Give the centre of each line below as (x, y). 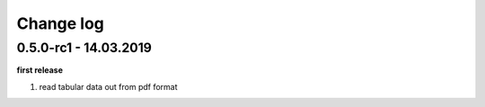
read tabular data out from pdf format (109, 86)
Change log (61, 23)
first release (40, 70)
